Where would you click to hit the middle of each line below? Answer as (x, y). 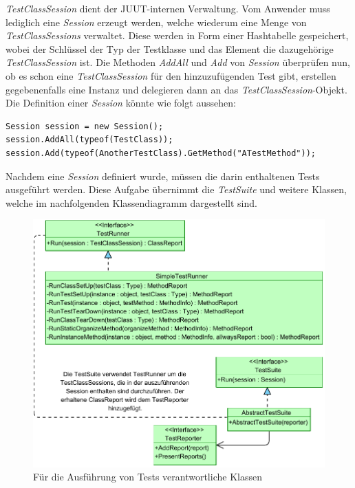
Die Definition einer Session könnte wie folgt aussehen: (121, 103)
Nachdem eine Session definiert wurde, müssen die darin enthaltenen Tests (163, 176)
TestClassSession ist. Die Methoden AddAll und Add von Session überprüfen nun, (178, 62)
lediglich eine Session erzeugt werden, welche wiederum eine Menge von (156, 22)
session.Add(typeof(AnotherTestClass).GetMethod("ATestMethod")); (161, 153)
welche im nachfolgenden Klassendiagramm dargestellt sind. (131, 202)
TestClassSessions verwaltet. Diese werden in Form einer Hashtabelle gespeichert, (177, 35)
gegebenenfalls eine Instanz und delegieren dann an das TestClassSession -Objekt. (176, 89)
